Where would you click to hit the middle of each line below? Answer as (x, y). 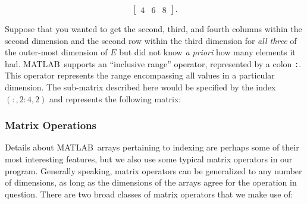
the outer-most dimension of (56, 52)
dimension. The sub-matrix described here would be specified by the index (140, 87)
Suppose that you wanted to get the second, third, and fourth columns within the (153, 29)
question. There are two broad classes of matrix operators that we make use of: (149, 194)
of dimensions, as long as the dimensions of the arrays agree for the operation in (151, 182)
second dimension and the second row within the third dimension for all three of (151, 40)
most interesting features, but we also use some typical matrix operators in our (149, 159)
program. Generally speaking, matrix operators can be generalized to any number (153, 170)
